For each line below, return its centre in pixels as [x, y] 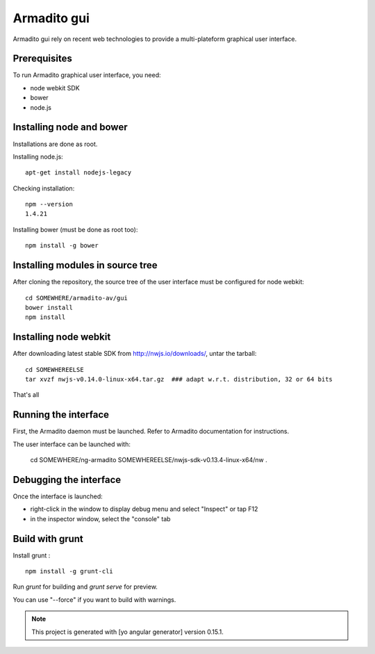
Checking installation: [44, 188]
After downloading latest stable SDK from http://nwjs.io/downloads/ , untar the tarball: [135, 354]
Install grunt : [32, 555]
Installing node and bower [70, 128]
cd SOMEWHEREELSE [55, 369]
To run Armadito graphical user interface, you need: [87, 75]
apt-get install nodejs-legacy [78, 173]
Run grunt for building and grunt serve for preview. [85, 587]
